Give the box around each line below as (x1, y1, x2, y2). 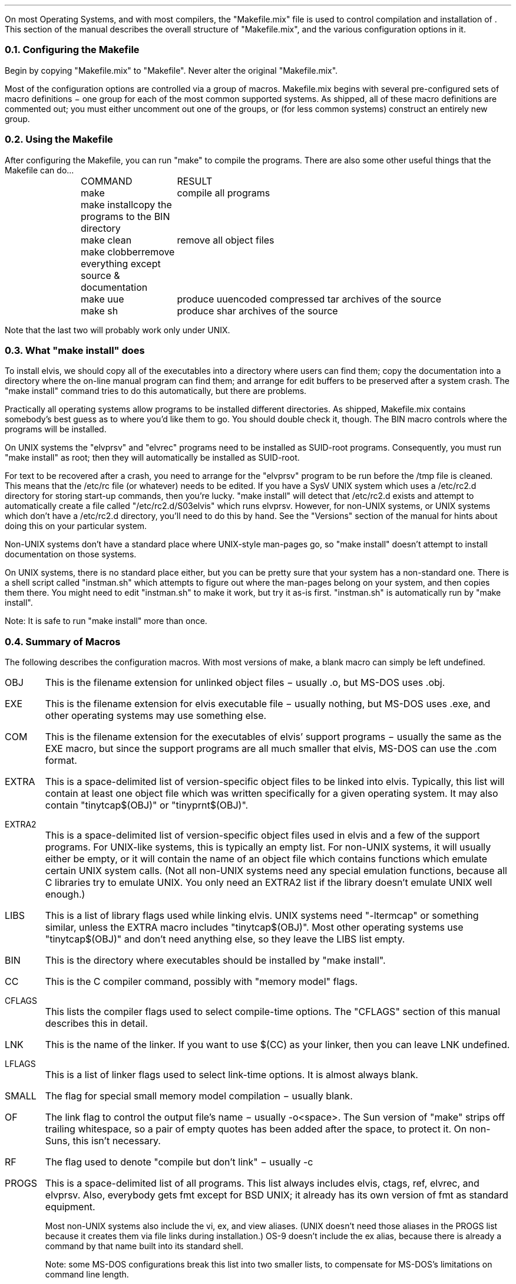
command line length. (45, 1269, 129, 1279)
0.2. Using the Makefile (5, 133, 113, 146)
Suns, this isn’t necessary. (45, 1135, 161, 1147)
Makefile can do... (5, 165, 74, 175)
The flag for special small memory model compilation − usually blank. (45, 1090, 353, 1102)
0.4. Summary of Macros (5, 635, 121, 648)
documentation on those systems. (5, 549, 137, 560)
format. (45, 754, 77, 766)
